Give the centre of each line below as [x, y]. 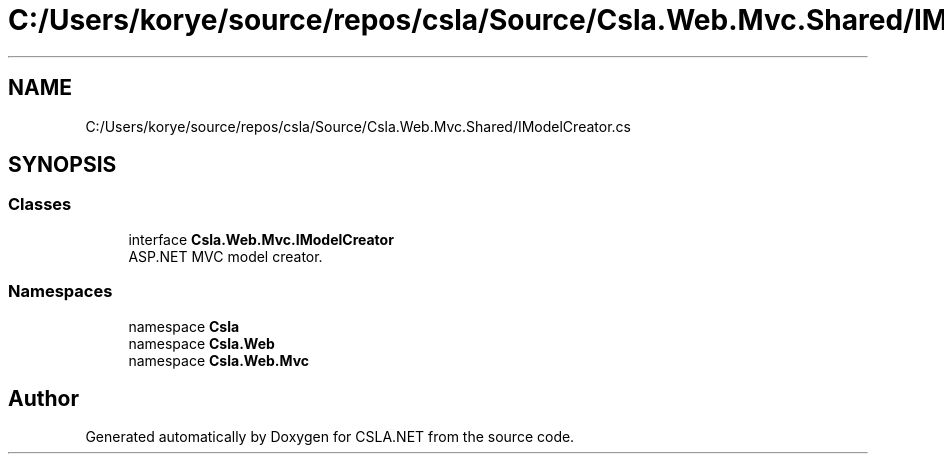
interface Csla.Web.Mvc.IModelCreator [261, 239]
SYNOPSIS [62, 165]
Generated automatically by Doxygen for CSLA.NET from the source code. [330, 437]
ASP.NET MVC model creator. [225, 256]
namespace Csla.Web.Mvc [219, 360]
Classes [40, 204]
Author [43, 398]
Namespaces [60, 291]
